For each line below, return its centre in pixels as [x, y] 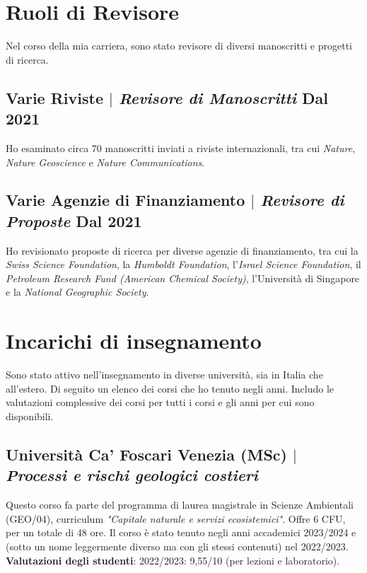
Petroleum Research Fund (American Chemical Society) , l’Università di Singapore [183, 278]
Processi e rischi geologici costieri [132, 475]
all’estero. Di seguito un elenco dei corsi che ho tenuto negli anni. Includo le [170, 388]
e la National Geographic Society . [77, 292]
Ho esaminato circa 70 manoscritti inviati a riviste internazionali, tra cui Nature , [181, 147]
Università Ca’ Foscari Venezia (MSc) [146, 454]
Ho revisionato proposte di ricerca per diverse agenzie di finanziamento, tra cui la [182, 250]
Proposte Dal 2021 [74, 220]
